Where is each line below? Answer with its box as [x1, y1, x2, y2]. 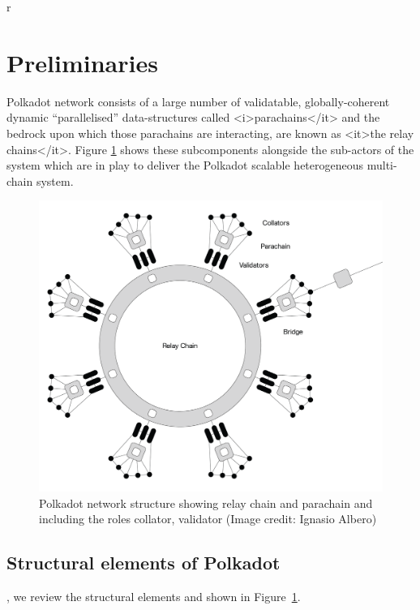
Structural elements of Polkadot [6, 550, 281, 575]
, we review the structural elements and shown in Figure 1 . [6, 588, 301, 605]
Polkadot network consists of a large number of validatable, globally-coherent [6, 92, 390, 110]
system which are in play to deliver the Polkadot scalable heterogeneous [6, 157, 364, 174]
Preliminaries [6, 45, 158, 79]
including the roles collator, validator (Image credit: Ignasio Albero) [39, 510, 377, 527]
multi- [366, 157, 397, 174]
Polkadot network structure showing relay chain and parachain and [39, 494, 373, 511]
